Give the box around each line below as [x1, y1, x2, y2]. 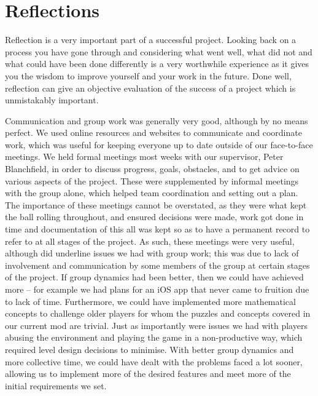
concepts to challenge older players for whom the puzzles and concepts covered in [5, 307, 311, 320]
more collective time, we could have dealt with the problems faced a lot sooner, [5, 355, 303, 368]
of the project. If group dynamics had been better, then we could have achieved [5, 271, 304, 283]
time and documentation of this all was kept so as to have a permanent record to [5, 223, 310, 236]
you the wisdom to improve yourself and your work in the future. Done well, [5, 69, 292, 82]
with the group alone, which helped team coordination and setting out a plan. [5, 186, 298, 199]
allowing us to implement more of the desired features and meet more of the [5, 367, 291, 380]
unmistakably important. [5, 93, 99, 106]
